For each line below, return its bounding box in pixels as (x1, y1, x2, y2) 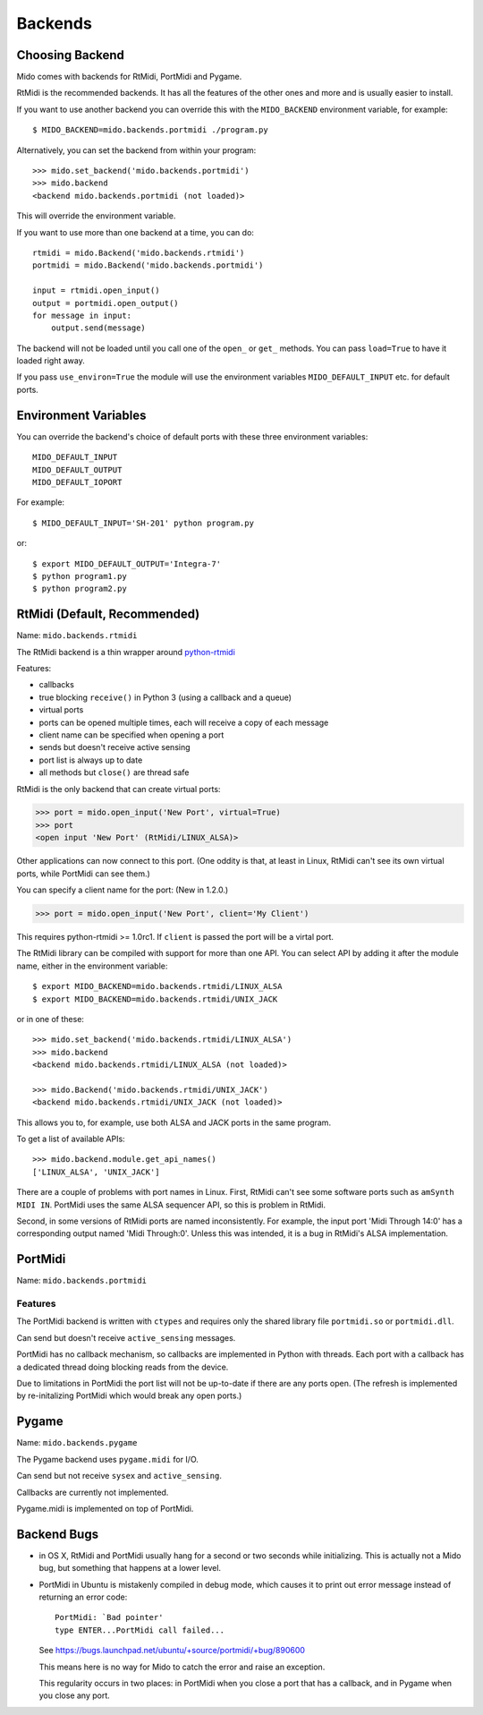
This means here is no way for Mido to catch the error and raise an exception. (38, 1661, 326, 1672)
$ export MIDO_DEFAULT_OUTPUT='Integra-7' (32, 559, 222, 568)
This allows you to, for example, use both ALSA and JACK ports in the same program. (16, 1117, 331, 1128)
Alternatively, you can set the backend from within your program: (16, 144, 257, 156)
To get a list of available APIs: (16, 1133, 125, 1145)
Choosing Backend (16, 47, 125, 63)
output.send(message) (50, 323, 147, 333)
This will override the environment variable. (16, 210, 176, 221)
